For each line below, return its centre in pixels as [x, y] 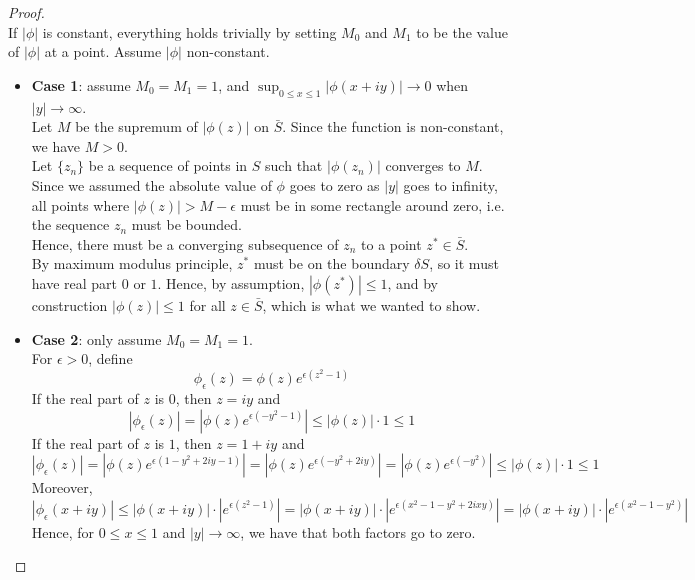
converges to [423, 165]
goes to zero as [334, 184]
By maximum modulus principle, [132, 263]
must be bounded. [186, 224]
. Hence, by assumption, [231, 282]
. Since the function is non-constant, [393, 126]
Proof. [26, 12]
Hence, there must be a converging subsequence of [185, 243]
